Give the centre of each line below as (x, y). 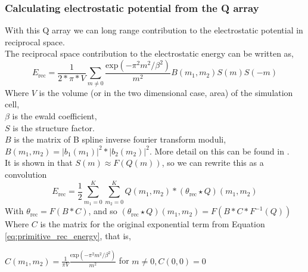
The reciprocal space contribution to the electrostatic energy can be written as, (149, 53)
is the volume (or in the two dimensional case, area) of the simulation (166, 92)
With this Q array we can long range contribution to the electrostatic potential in (154, 30)
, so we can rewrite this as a (213, 163)
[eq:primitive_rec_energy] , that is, (68, 235)
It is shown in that (39, 163)
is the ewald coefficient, (55, 115)
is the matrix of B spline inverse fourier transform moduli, (120, 139)
